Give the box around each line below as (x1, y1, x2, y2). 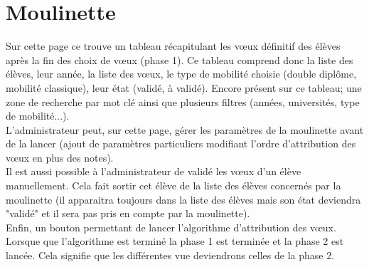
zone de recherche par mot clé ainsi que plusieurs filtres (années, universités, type (6, 94, 360, 109)
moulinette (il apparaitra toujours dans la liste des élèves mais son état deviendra (6, 192, 361, 206)
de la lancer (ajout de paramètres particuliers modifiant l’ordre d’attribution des (6, 136, 356, 151)
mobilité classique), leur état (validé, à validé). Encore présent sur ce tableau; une (6, 80, 362, 95)
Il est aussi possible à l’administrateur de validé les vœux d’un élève (6, 164, 301, 179)
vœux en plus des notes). (6, 150, 114, 164)
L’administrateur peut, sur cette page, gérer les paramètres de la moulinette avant (6, 122, 364, 137)
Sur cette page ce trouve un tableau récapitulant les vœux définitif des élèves (6, 38, 341, 53)
